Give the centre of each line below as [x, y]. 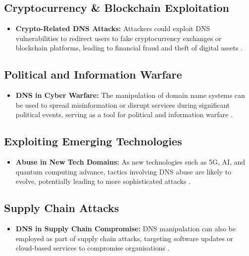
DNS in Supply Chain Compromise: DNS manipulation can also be [125, 229]
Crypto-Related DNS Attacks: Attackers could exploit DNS [113, 28]
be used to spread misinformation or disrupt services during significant [123, 105]
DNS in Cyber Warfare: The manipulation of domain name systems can [130, 95]
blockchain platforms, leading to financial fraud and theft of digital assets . [129, 48]
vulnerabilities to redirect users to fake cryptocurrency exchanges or [119, 38]
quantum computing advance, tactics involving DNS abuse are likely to [123, 171]
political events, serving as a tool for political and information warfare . [124, 114]
